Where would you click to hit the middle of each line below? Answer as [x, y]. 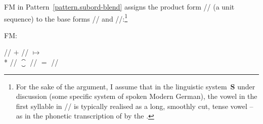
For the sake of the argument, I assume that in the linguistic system [121, 86]
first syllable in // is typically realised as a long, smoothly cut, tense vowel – [135, 106]
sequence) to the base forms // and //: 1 [66, 18]
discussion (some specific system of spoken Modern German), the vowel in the [137, 96]
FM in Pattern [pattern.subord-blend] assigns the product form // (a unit [119, 7]
